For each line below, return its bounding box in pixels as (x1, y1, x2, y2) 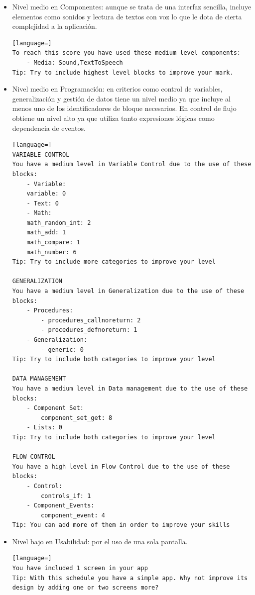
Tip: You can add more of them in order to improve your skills (12, 521, 230, 529)
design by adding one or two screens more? (12, 584, 159, 592)
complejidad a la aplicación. (12, 21, 97, 31)
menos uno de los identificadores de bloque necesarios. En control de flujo (12, 103, 237, 113)
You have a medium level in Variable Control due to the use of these (12, 161, 252, 168)
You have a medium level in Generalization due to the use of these (12, 288, 245, 295)
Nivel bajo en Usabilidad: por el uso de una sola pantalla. (12, 536, 188, 546)
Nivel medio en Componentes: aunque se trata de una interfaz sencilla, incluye (12, 1, 252, 11)
